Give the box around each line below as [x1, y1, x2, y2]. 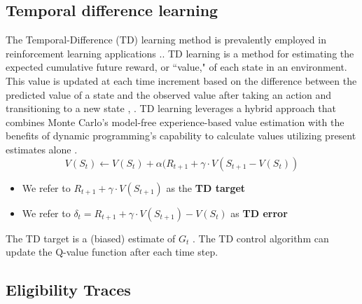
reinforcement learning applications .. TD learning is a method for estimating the [6, 46, 354, 60]
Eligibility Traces [6, 279, 131, 300]
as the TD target [166, 180, 246, 195]
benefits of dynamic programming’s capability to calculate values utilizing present [6, 128, 356, 143]
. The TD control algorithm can [193, 230, 329, 245]
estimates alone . [6, 141, 78, 156]
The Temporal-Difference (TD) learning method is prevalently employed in [6, 32, 326, 47]
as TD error [230, 205, 288, 220]
